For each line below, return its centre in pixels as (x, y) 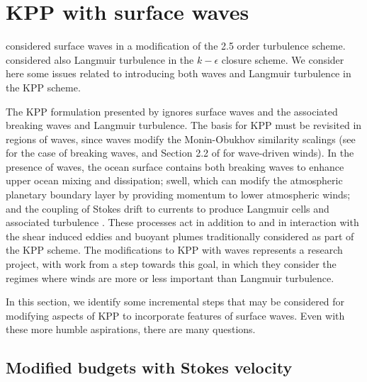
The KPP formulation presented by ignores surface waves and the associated (172, 111)
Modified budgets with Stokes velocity (149, 367)
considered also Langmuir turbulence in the (100, 59)
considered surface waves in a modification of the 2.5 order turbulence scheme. (176, 46)
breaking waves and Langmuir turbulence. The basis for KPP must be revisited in (184, 125)
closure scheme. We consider (283, 59)
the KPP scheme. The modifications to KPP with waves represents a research (174, 250)
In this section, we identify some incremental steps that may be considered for (175, 302)
